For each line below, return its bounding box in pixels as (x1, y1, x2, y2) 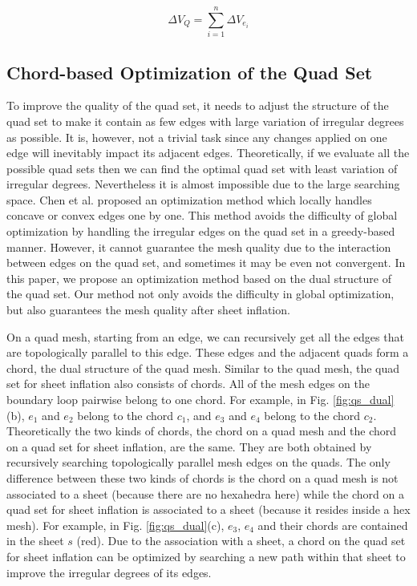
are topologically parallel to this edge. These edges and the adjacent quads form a (6, 344, 409, 361)
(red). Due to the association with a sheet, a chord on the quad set (76, 532, 406, 549)
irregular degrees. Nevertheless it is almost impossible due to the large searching (6, 176, 400, 192)
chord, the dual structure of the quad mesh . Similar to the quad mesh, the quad (6, 359, 400, 376)
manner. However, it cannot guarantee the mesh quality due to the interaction (6, 238, 391, 255)
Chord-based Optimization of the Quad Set (6, 59, 373, 84)
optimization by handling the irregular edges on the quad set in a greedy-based (6, 223, 395, 240)
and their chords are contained (257, 516, 408, 533)
